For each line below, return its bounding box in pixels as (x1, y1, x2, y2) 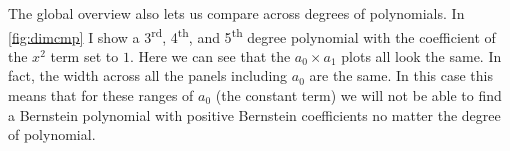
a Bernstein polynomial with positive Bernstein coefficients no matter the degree (8, 104, 501, 125)
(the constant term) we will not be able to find (215, 85, 502, 106)
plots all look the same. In (341, 45, 502, 66)
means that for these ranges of (8, 85, 194, 106)
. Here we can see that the (129, 45, 291, 66)
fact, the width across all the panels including (8, 65, 288, 86)
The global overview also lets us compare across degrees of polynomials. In (8, 3, 465, 23)
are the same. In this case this (309, 65, 494, 86)
